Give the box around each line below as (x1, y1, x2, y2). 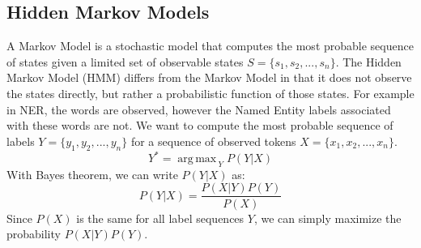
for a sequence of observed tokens (130, 132, 296, 149)
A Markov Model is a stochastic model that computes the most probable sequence (6, 37, 414, 54)
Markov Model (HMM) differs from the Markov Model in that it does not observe (6, 69, 412, 86)
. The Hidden (335, 53, 402, 70)
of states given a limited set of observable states (6, 53, 244, 70)
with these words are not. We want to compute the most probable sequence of (6, 117, 393, 134)
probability (6, 225, 61, 242)
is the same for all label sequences (76, 209, 245, 226)
